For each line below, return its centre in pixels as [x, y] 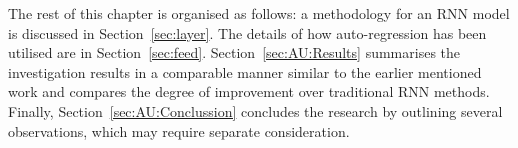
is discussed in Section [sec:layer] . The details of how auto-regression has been [247, 32]
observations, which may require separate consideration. [179, 130]
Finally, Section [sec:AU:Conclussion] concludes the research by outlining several [255, 110]
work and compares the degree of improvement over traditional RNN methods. [249, 91]
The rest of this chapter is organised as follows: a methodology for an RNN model [259, 13]
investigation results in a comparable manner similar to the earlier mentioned [245, 71]
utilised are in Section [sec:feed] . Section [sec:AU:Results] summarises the [234, 52]
